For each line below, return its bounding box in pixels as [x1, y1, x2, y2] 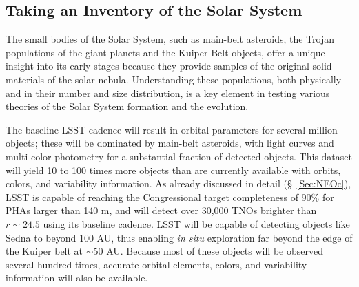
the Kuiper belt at [6, 244, 83, 258]
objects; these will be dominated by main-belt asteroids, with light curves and [6, 136, 334, 150]
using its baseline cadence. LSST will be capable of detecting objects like [43, 216, 350, 231]
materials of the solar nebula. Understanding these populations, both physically [6, 72, 342, 86]
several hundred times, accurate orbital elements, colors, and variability [6, 257, 307, 271]
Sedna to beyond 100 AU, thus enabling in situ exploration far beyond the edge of [6, 230, 353, 244]
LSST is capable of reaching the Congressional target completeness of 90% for [6, 189, 334, 204]
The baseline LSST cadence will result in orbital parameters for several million [6, 122, 338, 136]
